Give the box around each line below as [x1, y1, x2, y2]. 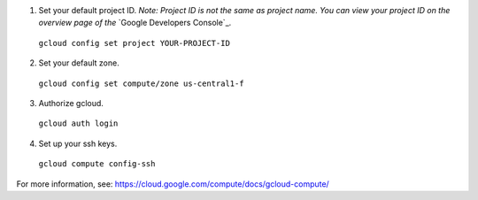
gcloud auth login [38, 119, 119, 128]
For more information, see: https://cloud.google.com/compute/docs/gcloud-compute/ [16, 178, 329, 189]
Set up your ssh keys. [38, 138, 118, 149]
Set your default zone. [38, 58, 119, 68]
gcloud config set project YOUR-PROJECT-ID [38, 38, 230, 48]
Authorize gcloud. [38, 97, 104, 108]
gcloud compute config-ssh [38, 159, 156, 169]
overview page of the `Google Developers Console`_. [38, 18, 232, 28]
